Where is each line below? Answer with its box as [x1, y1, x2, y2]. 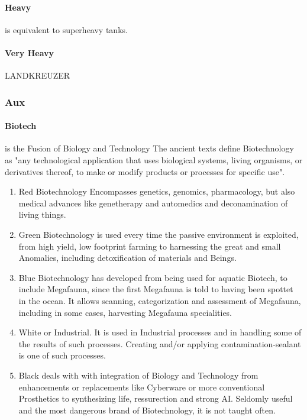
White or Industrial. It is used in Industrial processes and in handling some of [18, 326, 302, 338]
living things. [18, 208, 66, 221]
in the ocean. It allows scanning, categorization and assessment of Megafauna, [18, 294, 301, 306]
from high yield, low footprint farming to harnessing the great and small [18, 240, 281, 252]
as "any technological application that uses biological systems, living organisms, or [5, 154, 303, 166]
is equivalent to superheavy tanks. [5, 23, 128, 35]
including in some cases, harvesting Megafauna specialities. [18, 306, 232, 318]
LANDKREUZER [5, 69, 70, 82]
